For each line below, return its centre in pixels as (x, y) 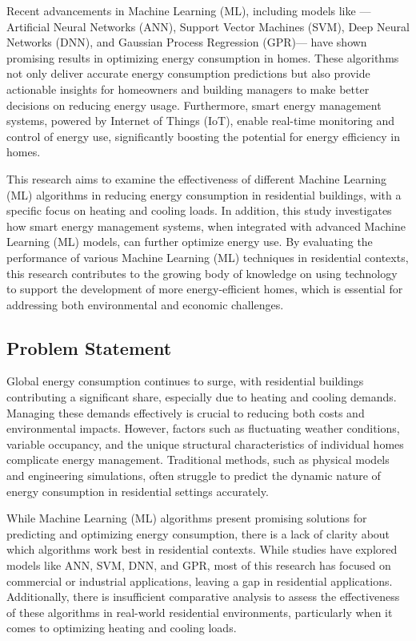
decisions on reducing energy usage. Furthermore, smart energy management (194, 105)
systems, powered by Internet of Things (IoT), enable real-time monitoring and (201, 121)
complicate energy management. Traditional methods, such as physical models (198, 460)
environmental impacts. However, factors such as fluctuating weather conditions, (203, 428)
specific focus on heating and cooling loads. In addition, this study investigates (199, 210)
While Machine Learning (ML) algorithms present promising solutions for (187, 518)
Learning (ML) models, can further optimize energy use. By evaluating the (190, 242)
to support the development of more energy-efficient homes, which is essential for (205, 289)
